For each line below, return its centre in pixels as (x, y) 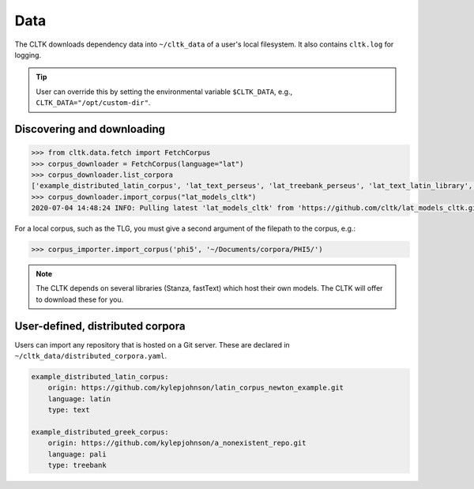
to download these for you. (80, 299)
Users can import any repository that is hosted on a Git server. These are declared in (152, 344)
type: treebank (77, 465)
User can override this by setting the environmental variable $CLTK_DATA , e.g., (164, 92)
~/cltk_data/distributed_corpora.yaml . (91, 356)
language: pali (77, 454)
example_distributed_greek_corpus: (100, 432)
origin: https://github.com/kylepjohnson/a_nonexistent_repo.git (177, 443)
